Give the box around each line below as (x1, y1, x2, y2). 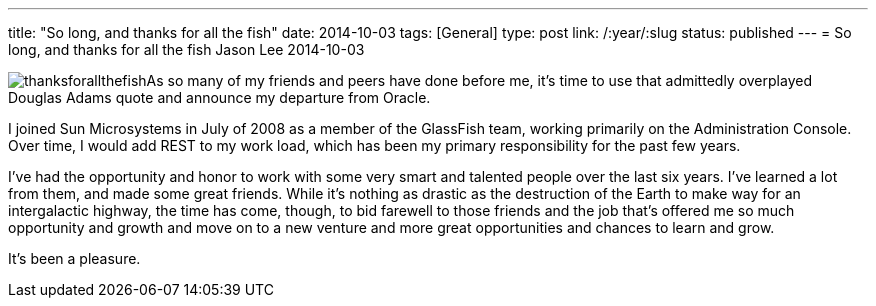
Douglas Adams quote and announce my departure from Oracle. (8, 89, 431, 106)
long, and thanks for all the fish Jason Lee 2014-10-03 (8, 41, 365, 58)
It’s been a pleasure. (8, 250, 141, 267)
